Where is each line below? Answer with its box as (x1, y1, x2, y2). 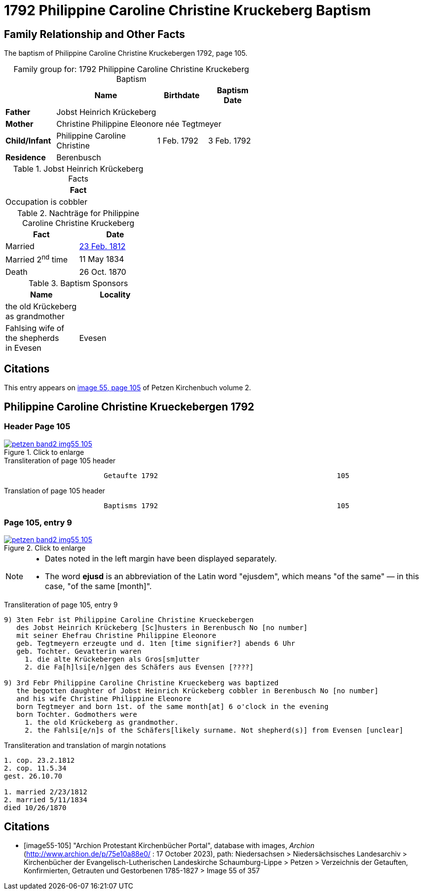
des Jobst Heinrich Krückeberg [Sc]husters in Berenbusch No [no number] (16, 624, 308, 632)
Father (5, 107, 31, 117)
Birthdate (164, 90, 200, 101)
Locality (100, 289, 131, 299)
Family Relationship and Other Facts (4, 28, 185, 40)
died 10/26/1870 (4, 804, 67, 812)
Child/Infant (5, 136, 51, 146)
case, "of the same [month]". (45, 581, 152, 592)
